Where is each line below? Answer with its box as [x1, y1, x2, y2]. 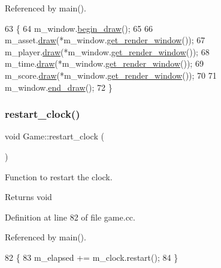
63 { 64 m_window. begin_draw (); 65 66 [5, 22, 153, 34]
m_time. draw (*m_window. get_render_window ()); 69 [5, 57, 204, 70]
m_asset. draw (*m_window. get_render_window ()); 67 [5, 34, 205, 46]
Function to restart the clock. [5, 170, 113, 183]
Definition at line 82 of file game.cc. [5, 210, 135, 223]
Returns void [5, 190, 52, 203]
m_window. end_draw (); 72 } [5, 81, 113, 93]
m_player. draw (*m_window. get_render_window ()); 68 [5, 45, 210, 58]
